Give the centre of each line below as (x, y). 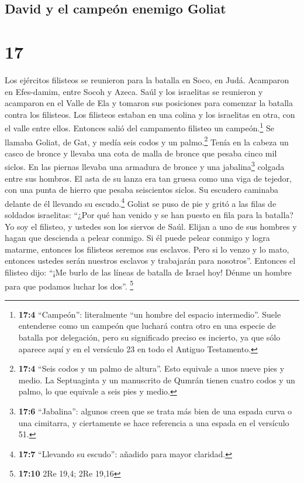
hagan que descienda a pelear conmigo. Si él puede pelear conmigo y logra (137, 238)
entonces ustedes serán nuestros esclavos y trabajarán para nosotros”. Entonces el (150, 261)
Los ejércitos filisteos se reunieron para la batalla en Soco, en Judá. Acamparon (147, 79)
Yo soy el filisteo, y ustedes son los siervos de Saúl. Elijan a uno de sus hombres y (151, 226)
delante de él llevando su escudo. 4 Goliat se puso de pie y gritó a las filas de (141, 202)
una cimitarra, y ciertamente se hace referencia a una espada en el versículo (154, 422)
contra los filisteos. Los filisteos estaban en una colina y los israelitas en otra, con (150, 114)
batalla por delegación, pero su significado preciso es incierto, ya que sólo (149, 337)
